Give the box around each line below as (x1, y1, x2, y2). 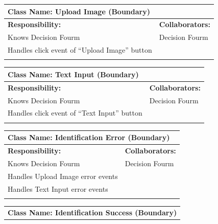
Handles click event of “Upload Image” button (8, 44, 152, 55)
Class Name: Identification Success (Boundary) (8, 207, 177, 217)
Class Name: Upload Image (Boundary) (8, 6, 150, 16)
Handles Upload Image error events (8, 170, 118, 181)
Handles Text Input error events (8, 183, 108, 194)
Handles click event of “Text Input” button (8, 107, 142, 118)
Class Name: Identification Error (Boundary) (8, 132, 170, 143)
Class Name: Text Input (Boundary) (8, 69, 139, 79)
